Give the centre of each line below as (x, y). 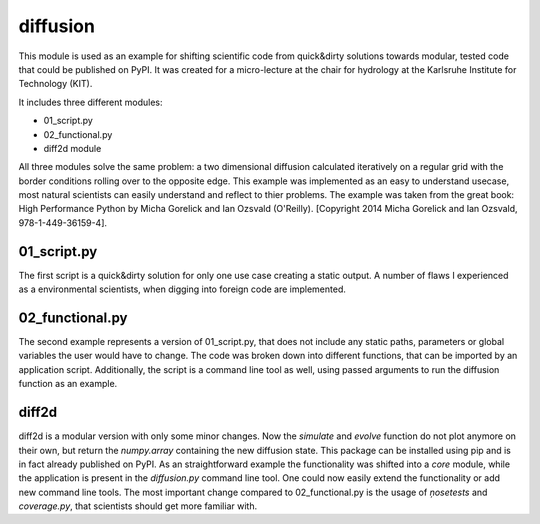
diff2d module (72, 148)
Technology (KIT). (55, 84)
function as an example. (68, 384)
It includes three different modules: (91, 102)
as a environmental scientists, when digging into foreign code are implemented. (182, 289)
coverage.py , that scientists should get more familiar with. (138, 506)
